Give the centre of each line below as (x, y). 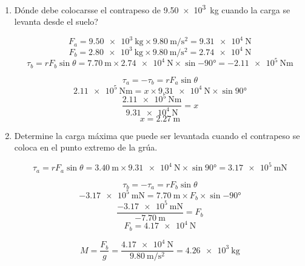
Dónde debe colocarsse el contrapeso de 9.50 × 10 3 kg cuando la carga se (152, 9)
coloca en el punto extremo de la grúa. (86, 147)
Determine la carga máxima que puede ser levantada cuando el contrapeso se (157, 135)
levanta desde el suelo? (56, 21)
